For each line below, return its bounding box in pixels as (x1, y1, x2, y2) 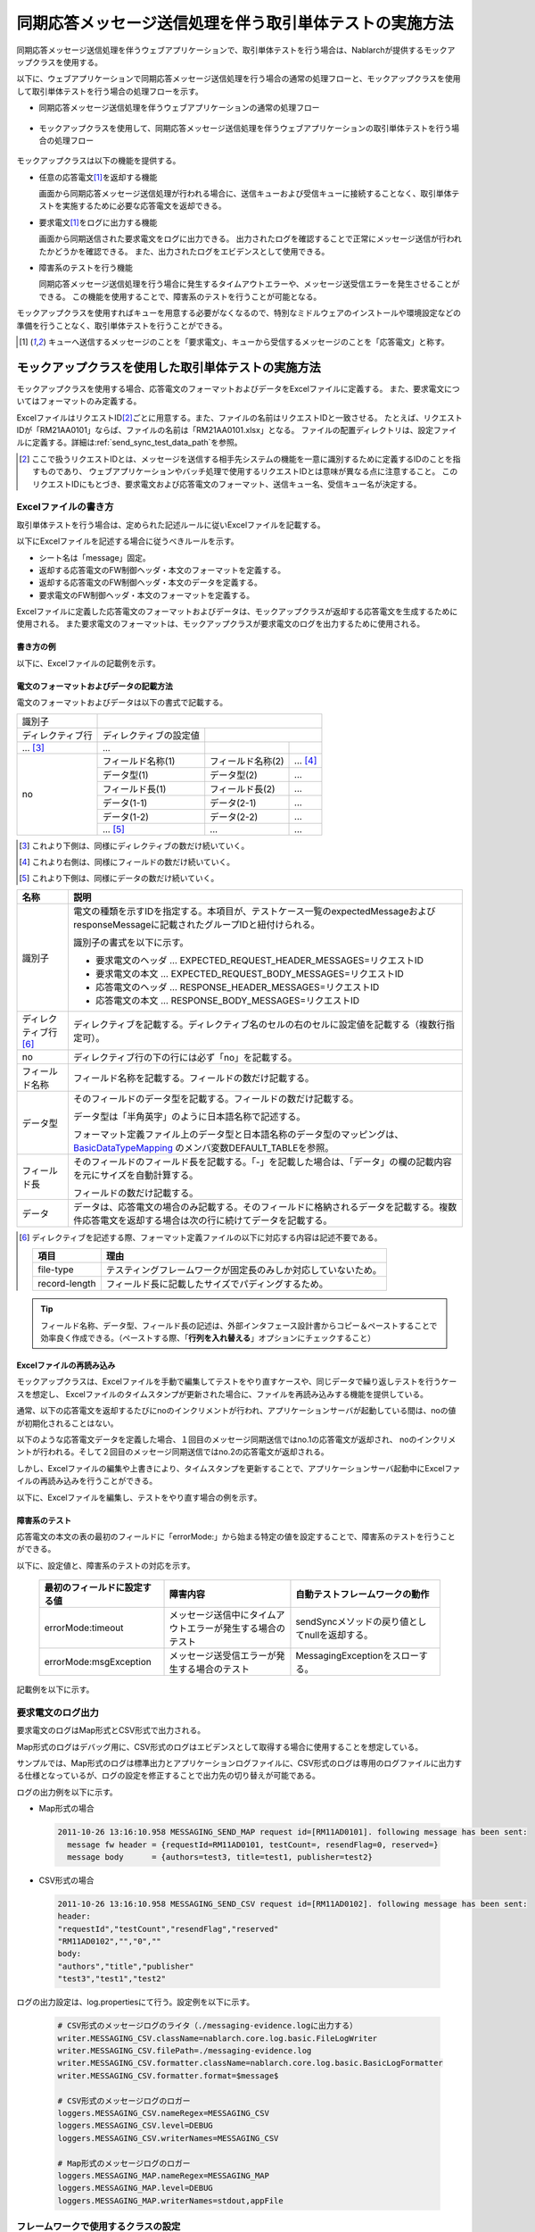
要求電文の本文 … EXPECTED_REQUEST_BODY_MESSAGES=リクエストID (95, 967, 405, 979)
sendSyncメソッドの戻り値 (295, 1616, 409, 1628)
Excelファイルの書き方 (16, 501, 114, 513)
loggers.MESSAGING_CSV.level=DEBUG (57, 2120, 213, 2131)
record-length (37, 1278, 96, 1290)
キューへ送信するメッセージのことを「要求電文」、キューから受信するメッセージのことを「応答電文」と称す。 (47, 336, 449, 347)
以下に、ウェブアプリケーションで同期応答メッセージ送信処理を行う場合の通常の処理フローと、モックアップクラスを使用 (16, 73, 461, 84)
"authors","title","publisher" (57, 1961, 195, 1971)
